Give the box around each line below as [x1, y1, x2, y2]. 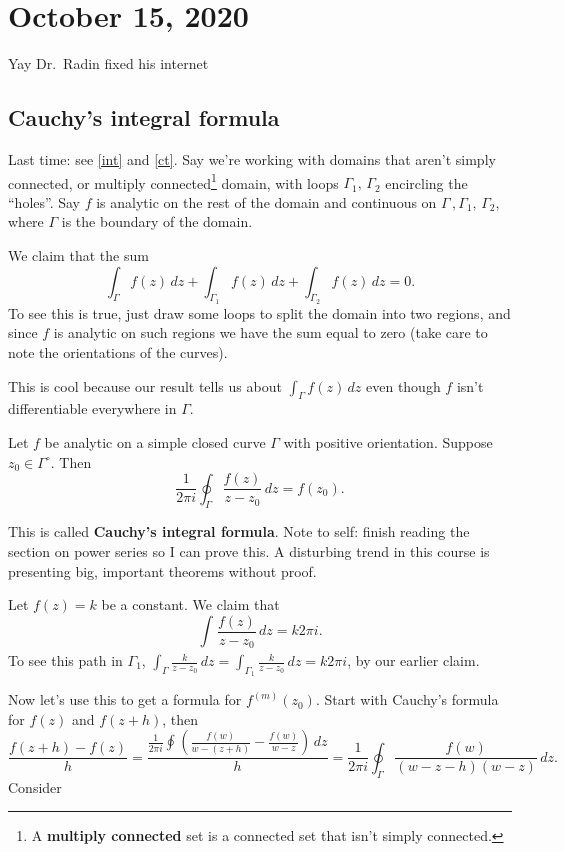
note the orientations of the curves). [8, 341, 228, 362]
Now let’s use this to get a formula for [8, 689, 242, 710]
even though [366, 375, 441, 396]
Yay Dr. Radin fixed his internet [8, 53, 209, 74]
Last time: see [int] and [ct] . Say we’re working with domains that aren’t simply [8, 148, 496, 169]
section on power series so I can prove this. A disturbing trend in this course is [8, 540, 490, 561]
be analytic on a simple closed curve [44, 431, 266, 452]
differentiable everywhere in [8, 398, 177, 419]
